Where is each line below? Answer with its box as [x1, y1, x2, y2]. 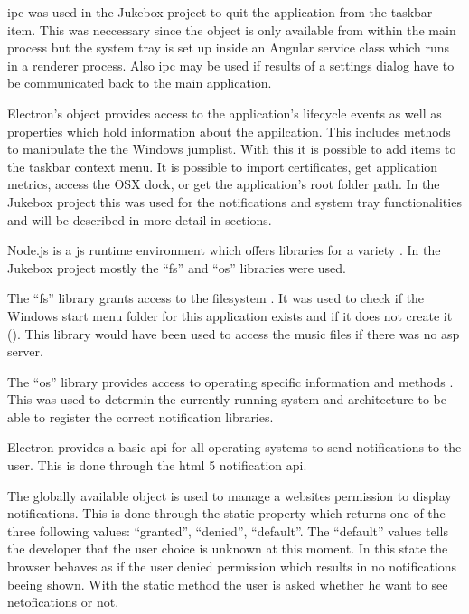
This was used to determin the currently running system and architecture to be [7, 390, 446, 409]
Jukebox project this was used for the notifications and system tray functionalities [7, 192, 462, 211]
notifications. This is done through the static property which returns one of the [7, 504, 446, 523]
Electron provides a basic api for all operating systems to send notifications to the [7, 438, 462, 457]
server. [7, 342, 43, 361]
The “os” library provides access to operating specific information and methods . [7, 372, 454, 391]
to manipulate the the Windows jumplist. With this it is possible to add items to [7, 139, 456, 158]
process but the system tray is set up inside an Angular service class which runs [7, 38, 450, 57]
